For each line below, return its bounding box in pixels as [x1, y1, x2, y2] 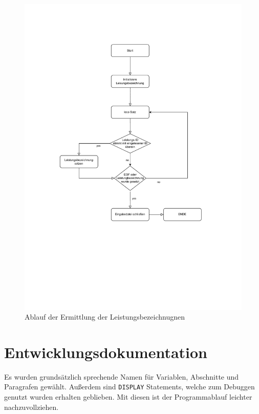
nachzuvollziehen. [4, 401, 59, 412]
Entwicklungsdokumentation [4, 341, 207, 362]
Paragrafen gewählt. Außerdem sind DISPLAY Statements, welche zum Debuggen [4, 381, 255, 392]
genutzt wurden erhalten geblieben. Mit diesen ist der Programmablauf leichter [4, 391, 252, 402]
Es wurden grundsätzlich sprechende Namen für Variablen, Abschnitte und [4, 371, 239, 382]
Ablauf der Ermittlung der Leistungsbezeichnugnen [25, 311, 185, 322]
